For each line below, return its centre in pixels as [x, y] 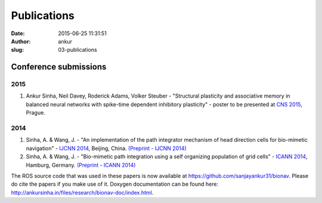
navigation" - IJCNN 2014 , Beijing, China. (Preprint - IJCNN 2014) [106, 148]
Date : [18, 33]
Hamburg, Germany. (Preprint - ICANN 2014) [81, 165]
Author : [21, 41]
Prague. [36, 113]
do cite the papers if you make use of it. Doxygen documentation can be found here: [115, 184]
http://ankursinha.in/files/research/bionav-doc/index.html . [82, 192]
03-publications [78, 50]
